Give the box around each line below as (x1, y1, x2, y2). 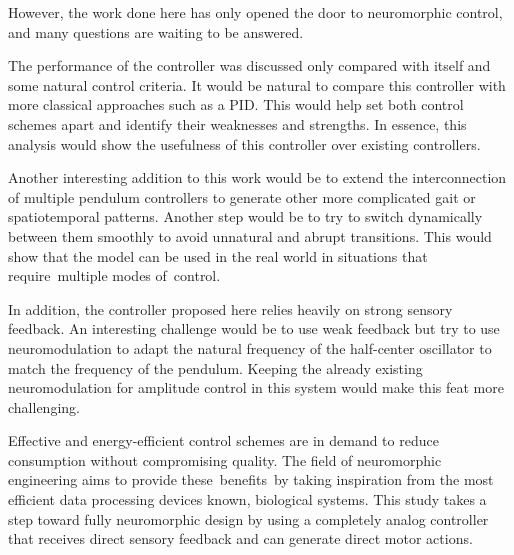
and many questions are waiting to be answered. (8, 21, 304, 42)
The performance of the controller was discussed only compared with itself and (8, 55, 491, 76)
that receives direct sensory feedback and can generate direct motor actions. (8, 528, 473, 549)
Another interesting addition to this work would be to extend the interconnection (8, 167, 507, 188)
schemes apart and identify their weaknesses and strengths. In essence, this (8, 113, 467, 134)
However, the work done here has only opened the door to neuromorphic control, (8, 2, 503, 22)
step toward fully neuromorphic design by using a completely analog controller (8, 508, 489, 529)
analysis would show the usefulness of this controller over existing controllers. (8, 133, 481, 154)
